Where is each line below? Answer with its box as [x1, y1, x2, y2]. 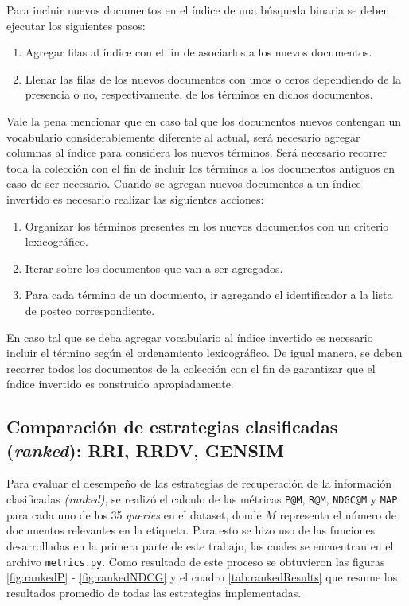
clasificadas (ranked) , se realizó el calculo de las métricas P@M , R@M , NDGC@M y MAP [6, 491, 398, 507]
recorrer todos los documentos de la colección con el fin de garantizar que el [6, 359, 376, 376]
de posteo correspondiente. [25, 301, 155, 318]
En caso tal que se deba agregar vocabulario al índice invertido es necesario [6, 328, 373, 345]
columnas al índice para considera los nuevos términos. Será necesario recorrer [6, 144, 387, 161]
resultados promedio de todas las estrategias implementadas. [6, 584, 302, 600]
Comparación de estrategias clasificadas [6, 414, 338, 439]
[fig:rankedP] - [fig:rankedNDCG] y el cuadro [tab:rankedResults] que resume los [6, 569, 398, 585]
